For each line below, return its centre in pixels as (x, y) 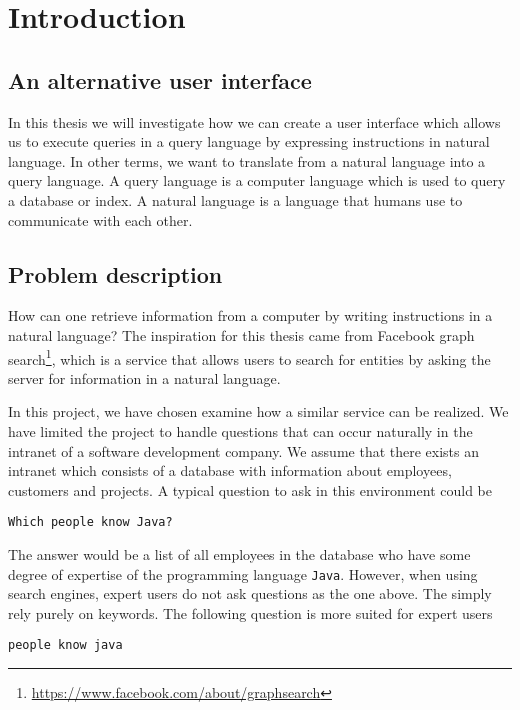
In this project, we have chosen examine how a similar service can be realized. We (258, 411)
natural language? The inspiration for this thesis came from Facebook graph (241, 334)
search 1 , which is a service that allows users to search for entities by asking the (249, 357)
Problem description (115, 273)
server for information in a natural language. (144, 377)
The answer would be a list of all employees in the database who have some (239, 554)
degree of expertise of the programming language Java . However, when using (243, 573)
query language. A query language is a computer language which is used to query (257, 180)
